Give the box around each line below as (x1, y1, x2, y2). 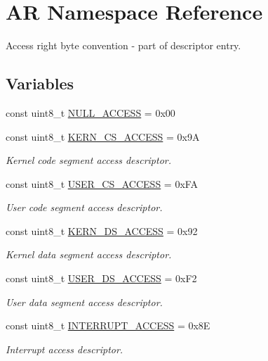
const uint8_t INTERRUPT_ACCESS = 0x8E (6, 318, 210, 333)
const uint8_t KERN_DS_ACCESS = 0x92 (6, 223, 198, 238)
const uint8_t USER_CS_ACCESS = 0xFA (6, 176, 198, 191)
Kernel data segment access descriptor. (6, 247, 172, 262)
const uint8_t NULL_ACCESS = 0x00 (6, 105, 175, 120)
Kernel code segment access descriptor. (6, 153, 172, 167)
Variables (6, 72, 74, 94)
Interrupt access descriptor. (6, 341, 123, 356)
